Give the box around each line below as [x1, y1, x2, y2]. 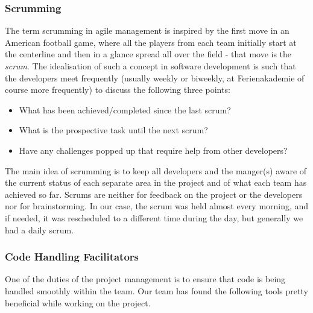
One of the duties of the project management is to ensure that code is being [5, 273, 286, 285]
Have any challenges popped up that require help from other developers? [19, 144, 288, 156]
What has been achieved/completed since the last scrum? [19, 103, 231, 116]
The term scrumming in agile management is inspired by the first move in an [5, 24, 289, 37]
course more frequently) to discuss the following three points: [5, 83, 230, 96]
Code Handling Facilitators [5, 249, 139, 264]
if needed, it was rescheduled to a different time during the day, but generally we [5, 211, 303, 224]
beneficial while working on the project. [5, 296, 151, 309]
